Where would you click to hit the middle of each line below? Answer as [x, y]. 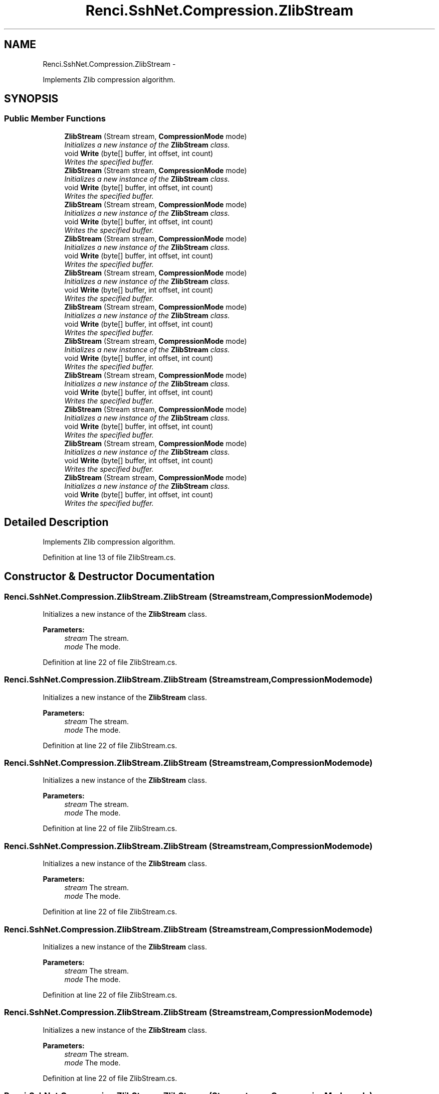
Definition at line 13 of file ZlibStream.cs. [109, 557]
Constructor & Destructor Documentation [109, 577]
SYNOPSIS [31, 99]
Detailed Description [56, 522]
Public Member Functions [55, 119]
